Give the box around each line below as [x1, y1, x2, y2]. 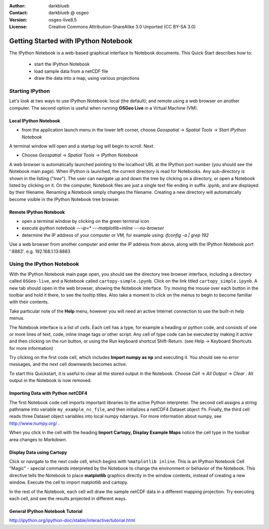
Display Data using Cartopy [9, 449, 67, 455]
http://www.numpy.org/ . [9, 420, 60, 426]
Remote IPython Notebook [9, 209, 65, 215]
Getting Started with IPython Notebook [9, 36, 133, 45]
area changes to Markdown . [9, 436, 67, 442]
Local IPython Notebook [9, 118, 60, 124]
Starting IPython [9, 88, 50, 95]
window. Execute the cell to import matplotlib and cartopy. [9, 479, 129, 486]
